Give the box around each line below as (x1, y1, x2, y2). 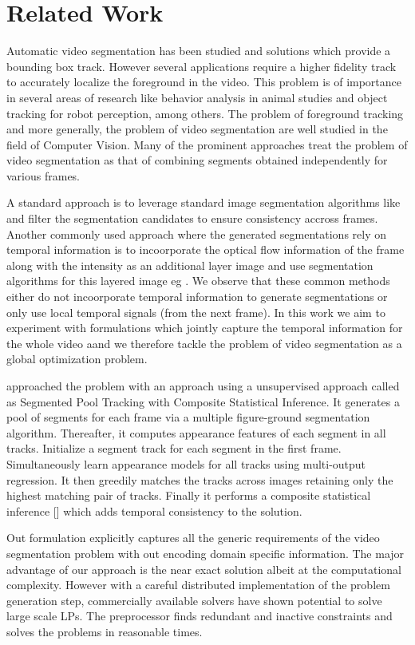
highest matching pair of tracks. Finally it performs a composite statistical (6, 487, 371, 504)
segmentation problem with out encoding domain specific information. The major (6, 544, 405, 561)
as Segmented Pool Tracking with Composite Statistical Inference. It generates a (6, 393, 400, 410)
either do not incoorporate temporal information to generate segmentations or (6, 288, 388, 305)
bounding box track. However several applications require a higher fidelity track (6, 57, 397, 74)
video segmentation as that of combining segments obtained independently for (6, 152, 388, 168)
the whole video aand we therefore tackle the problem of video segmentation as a (6, 334, 402, 351)
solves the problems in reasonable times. (6, 623, 203, 639)
